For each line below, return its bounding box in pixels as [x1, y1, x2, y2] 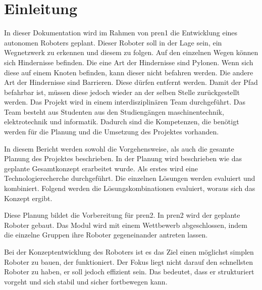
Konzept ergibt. [4, 192, 53, 203]
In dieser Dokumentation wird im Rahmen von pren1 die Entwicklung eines [4, 27, 238, 38]
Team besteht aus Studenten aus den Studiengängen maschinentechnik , [4, 106, 224, 117]
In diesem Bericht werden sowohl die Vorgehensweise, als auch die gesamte [4, 143, 234, 154]
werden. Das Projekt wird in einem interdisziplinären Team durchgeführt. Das [4, 96, 245, 107]
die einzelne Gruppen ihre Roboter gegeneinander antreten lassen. [4, 229, 208, 240]
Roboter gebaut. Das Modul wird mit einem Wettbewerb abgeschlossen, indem [4, 219, 247, 230]
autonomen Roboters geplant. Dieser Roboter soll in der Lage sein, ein [4, 37, 222, 47]
